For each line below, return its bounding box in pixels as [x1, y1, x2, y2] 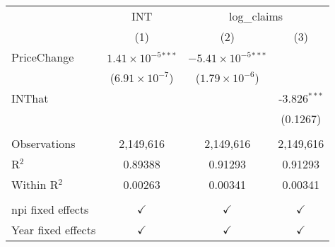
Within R [11, 176, 59, 193]
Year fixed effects [11, 222, 96, 238]
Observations [11, 135, 76, 151]
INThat [11, 90, 49, 106]
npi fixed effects [11, 201, 89, 217]
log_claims [229, 8, 283, 24]
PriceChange [11, 49, 74, 65]
